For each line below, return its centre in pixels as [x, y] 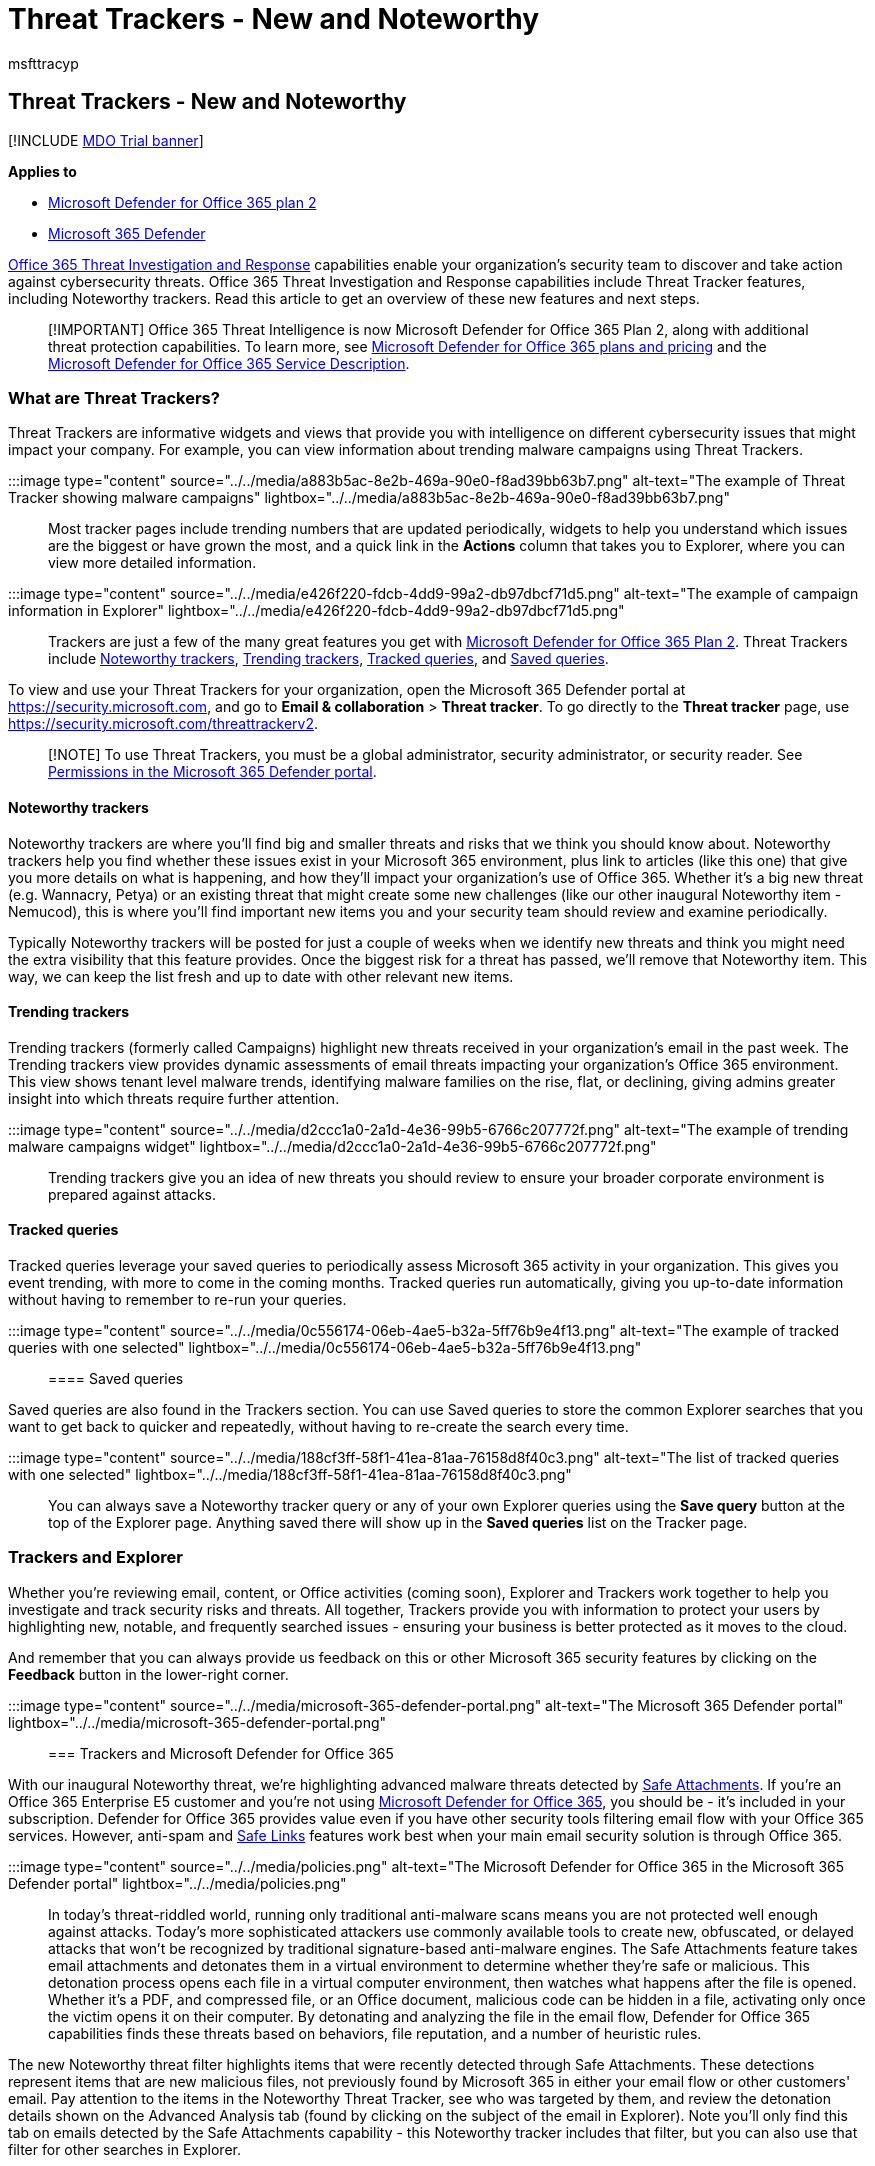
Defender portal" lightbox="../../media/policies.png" [177, 1883]
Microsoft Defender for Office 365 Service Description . [229, 363]
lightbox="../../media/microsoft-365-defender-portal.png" [197, 1722]
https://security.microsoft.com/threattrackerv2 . [163, 724]
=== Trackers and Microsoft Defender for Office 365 [221, 1753]
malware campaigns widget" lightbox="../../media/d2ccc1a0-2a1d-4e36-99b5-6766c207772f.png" [332, 1146]
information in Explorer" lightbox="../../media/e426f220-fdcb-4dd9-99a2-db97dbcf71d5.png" [316, 611]
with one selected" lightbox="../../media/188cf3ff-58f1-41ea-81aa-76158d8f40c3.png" [290, 1474]
